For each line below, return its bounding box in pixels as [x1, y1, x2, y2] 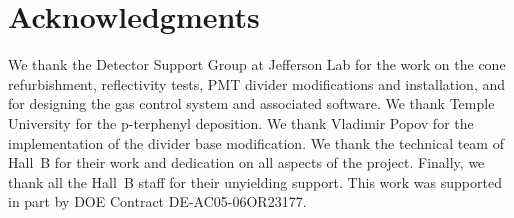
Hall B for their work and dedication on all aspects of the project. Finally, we [8, 152, 485, 173]
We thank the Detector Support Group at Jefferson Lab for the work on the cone [8, 54, 506, 75]
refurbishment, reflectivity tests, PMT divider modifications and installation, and [8, 73, 506, 94]
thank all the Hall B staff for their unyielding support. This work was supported [8, 171, 502, 192]
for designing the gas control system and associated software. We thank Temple [8, 93, 495, 114]
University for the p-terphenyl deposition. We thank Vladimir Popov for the [8, 112, 474, 133]
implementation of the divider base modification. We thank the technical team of [8, 132, 504, 153]
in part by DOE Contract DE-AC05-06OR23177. [8, 191, 307, 212]
